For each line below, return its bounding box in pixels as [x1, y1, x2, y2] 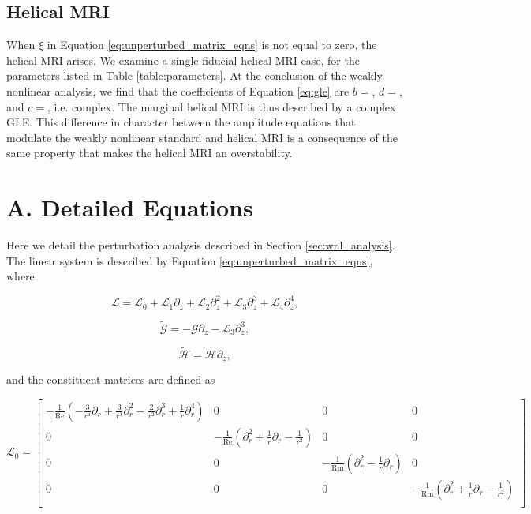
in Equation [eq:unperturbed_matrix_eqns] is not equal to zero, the [47, 36, 377, 53]
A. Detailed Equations [6, 191, 253, 223]
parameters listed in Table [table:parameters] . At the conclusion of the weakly [6, 67, 383, 84]
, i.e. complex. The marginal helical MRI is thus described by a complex [47, 98, 396, 114]
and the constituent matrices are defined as [6, 371, 215, 388]
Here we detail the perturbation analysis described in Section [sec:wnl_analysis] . [6, 237, 395, 253]
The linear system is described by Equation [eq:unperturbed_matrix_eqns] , [6, 252, 373, 268]
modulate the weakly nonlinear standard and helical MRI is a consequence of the [6, 129, 398, 145]
